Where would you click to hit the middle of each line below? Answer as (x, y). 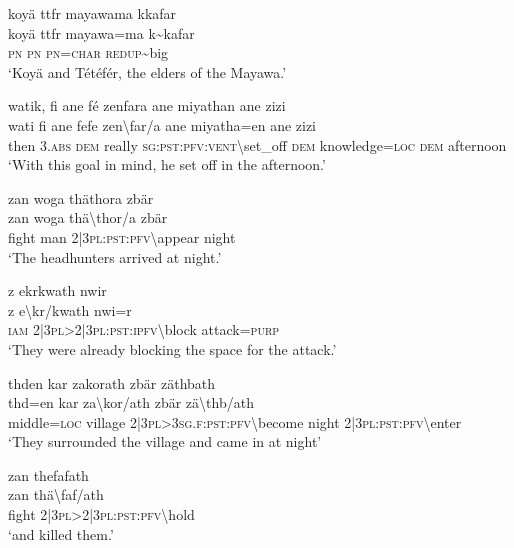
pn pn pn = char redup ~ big (88, 52)
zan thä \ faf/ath (56, 494)
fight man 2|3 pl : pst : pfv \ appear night (122, 236)
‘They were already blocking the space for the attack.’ (172, 348)
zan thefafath (48, 474)
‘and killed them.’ (61, 533)
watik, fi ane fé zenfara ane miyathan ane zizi (147, 105)
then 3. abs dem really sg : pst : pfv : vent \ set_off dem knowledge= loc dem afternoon (257, 144)
